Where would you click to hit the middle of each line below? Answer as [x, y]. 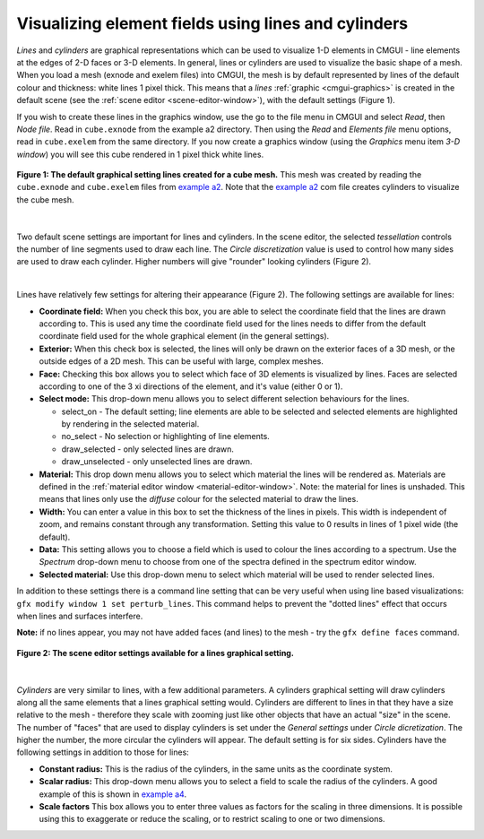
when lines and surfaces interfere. [80, 616]
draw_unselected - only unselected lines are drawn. [157, 462]
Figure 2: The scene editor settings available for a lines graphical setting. [156, 653]
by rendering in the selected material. [130, 424]
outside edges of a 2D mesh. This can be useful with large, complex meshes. [181, 361]
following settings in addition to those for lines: [103, 752]
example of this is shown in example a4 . [113, 794]
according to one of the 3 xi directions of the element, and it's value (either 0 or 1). [191, 386]
